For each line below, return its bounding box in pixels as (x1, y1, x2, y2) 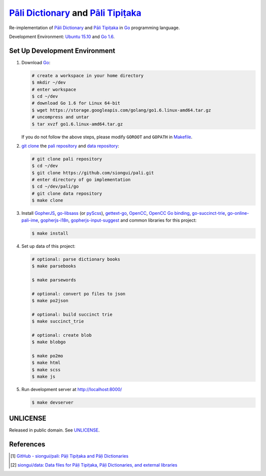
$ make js (32, 374, 56, 380)
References (9, 440, 45, 448)
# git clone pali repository (32, 156, 102, 161)
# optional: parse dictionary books (32, 256, 121, 262)
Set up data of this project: (21, 243, 76, 249)
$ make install (32, 230, 68, 236)
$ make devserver (32, 400, 74, 405)
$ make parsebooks (32, 263, 76, 269)
